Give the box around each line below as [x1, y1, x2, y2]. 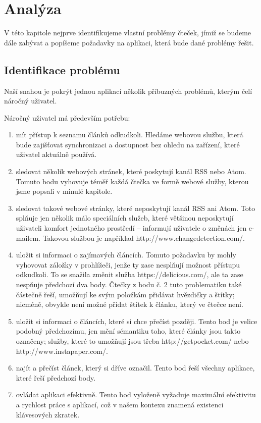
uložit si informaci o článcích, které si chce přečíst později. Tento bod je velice [16, 315, 257, 326]
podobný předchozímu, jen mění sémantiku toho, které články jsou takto [16, 326, 241, 336]
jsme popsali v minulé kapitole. [16, 186, 113, 196]
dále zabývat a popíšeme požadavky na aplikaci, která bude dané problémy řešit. [4, 37, 254, 47]
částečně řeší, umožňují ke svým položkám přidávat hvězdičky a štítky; [16, 289, 235, 299]
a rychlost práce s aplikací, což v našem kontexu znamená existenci [16, 399, 224, 409]
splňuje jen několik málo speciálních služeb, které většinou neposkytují [16, 213, 234, 223]
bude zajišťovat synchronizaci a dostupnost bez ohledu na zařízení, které [16, 139, 240, 149]
